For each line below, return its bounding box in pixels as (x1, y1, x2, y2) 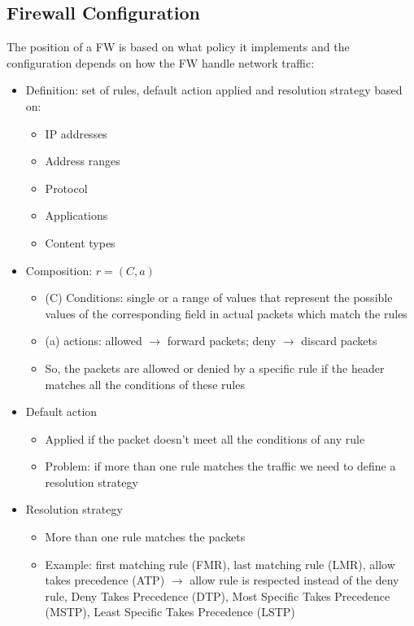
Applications (45, 207, 108, 224)
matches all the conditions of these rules (45, 375, 245, 392)
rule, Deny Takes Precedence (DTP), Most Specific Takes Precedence (45, 587, 390, 604)
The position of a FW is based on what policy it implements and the (7, 38, 350, 55)
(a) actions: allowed (45, 332, 142, 349)
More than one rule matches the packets (45, 528, 246, 545)
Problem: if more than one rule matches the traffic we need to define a (45, 457, 396, 475)
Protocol (45, 179, 88, 196)
